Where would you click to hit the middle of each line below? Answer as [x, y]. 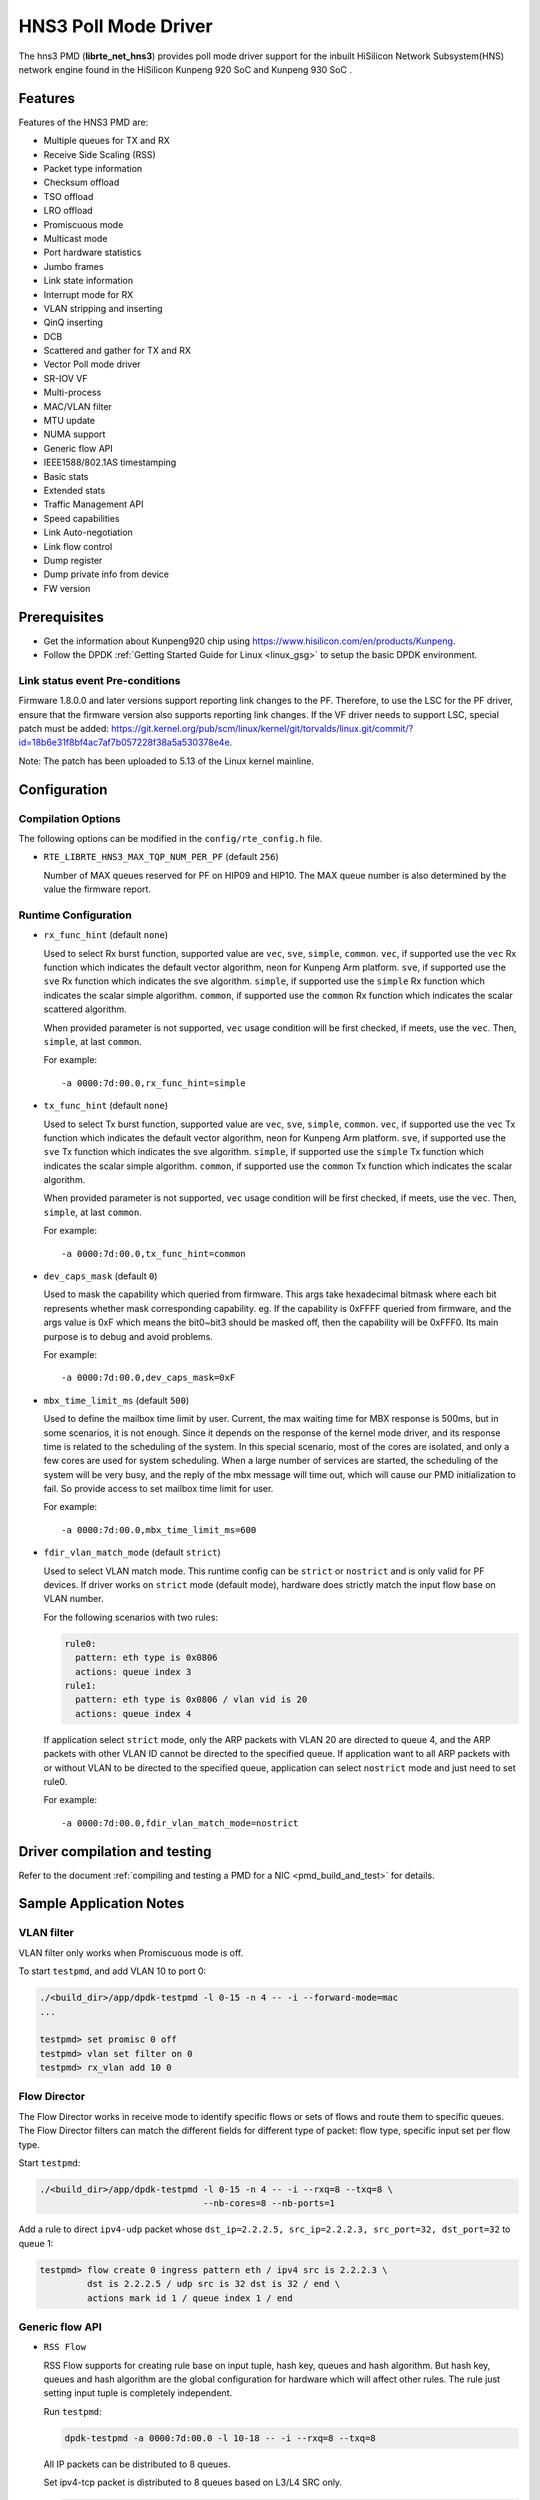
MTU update [69, 421]
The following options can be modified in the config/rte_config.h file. [170, 838]
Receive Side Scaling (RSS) [99, 154]
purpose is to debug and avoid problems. [128, 1336]
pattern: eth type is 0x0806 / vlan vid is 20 [191, 1699]
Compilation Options [69, 818]
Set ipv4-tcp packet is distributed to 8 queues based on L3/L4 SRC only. [193, 2482]
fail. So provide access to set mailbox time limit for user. [158, 1489]
